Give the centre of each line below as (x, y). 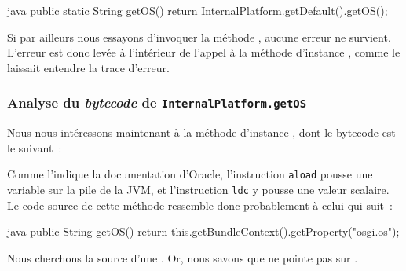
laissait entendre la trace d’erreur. (88, 67)
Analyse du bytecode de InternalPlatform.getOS (157, 103)
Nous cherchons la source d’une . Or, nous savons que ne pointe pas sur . (183, 257)
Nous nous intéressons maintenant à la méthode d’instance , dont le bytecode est (201, 132)
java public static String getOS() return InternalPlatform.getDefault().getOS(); (198, 10)
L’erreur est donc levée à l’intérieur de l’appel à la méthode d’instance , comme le (204, 52)
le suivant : (35, 147)
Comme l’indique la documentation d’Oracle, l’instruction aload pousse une (190, 174)
